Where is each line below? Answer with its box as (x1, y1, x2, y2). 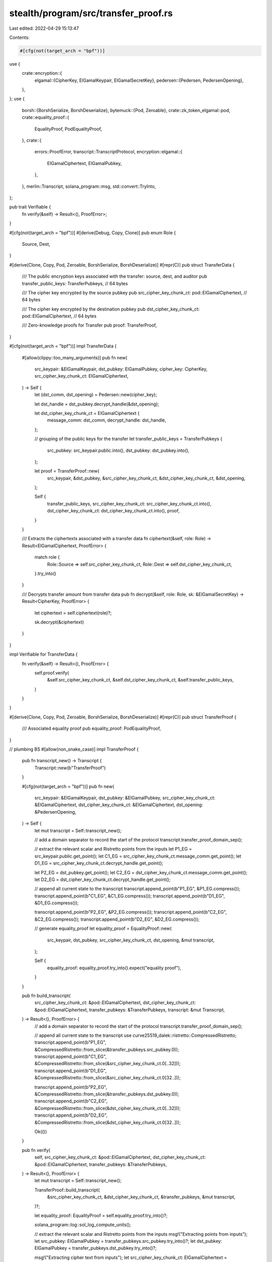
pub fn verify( (22, 1147, 50, 1153)
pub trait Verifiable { (9, 204, 51, 210)
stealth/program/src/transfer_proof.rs (9, 8, 173, 19)
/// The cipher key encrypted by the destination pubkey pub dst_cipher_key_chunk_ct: (22, 306, 200, 312)
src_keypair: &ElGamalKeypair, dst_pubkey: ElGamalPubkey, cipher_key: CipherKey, (34, 366, 208, 372)
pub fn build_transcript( (22, 992, 71, 998)
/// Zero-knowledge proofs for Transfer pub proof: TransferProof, (22, 322, 157, 328)
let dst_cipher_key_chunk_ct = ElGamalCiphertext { (34, 410, 140, 416)
